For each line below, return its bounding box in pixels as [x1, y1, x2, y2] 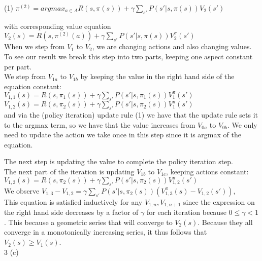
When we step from [4, 41, 65, 52]
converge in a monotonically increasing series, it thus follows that [4, 227, 207, 237]
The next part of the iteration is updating [4, 166, 135, 176]
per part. [4, 61, 32, 71]
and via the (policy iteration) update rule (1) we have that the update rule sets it [4, 109, 258, 120]
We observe [4, 185, 40, 196]
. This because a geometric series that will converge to [4, 216, 173, 227]
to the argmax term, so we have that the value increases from [4, 119, 195, 130]
